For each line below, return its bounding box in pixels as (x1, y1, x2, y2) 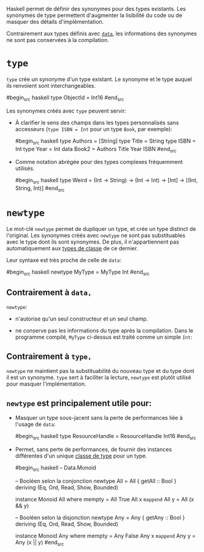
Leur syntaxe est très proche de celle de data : (6, 256, 122, 264)
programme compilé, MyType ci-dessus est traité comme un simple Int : (15, 333, 192, 341)
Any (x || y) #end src (15, 539, 65, 547)
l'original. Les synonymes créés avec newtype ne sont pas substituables (6, 232, 186, 239)
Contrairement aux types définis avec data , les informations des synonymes (6, 30, 197, 37)
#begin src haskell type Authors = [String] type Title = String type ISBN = (15, 137, 196, 146)
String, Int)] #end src (15, 185, 65, 193)
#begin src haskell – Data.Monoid (15, 464, 96, 473)
